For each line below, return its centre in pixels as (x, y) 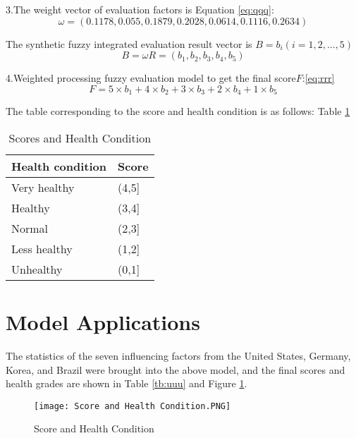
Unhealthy (37, 269)
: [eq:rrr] (318, 78)
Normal (30, 228)
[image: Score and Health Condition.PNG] (133, 406)
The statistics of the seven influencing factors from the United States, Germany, (178, 355)
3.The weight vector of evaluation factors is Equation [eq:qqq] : (140, 9)
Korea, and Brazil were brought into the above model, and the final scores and (176, 369)
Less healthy (42, 248)
